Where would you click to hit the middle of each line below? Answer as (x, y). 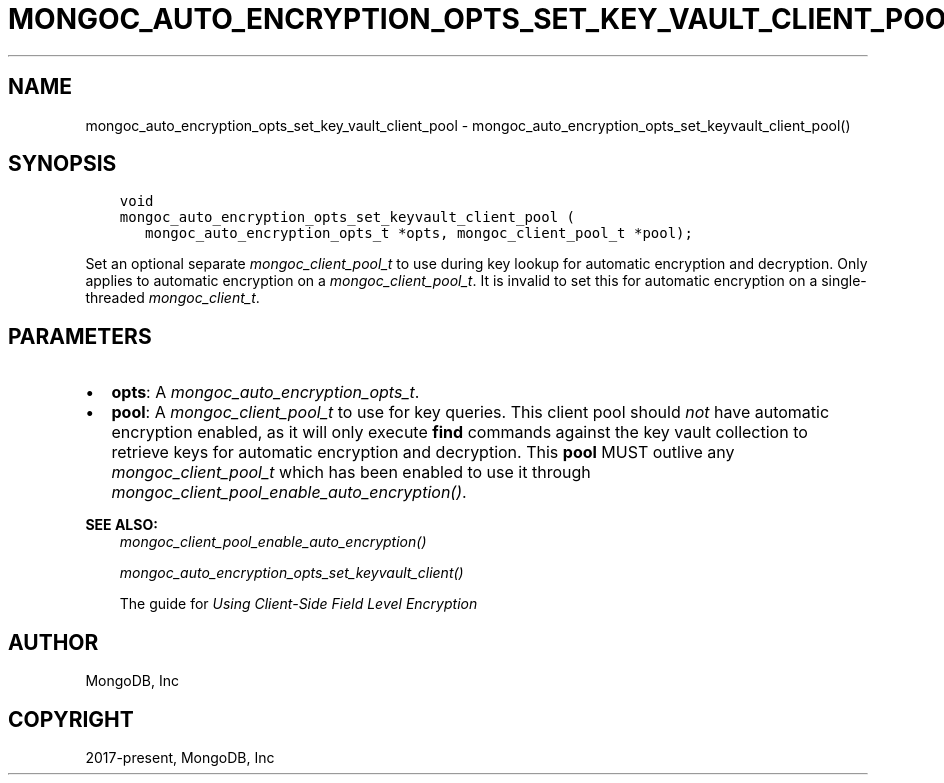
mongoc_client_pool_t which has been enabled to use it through (351, 472)
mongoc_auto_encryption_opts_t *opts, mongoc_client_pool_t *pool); (419, 233)
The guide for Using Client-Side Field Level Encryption (298, 604)
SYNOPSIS (62, 164)
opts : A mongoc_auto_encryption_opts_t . (265, 392)
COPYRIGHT (71, 719)
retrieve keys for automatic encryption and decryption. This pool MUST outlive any (423, 452)
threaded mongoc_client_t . (172, 298)
